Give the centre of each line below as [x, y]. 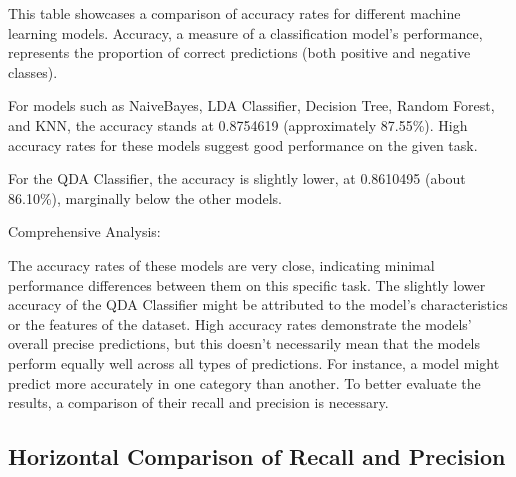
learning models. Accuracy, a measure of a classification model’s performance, [245, 32]
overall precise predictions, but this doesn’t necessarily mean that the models [244, 343]
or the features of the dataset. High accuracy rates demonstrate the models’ [240, 323]
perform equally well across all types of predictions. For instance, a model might [254, 362]
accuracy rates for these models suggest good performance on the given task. [243, 144]
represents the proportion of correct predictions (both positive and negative [239, 52]
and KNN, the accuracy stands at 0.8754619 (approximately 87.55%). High [238, 124]
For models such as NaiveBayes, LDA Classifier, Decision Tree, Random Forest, [251, 105]
